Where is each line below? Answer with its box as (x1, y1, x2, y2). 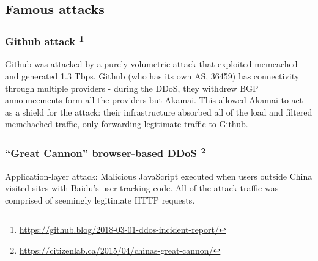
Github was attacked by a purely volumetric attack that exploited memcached (5, 57, 298, 70)
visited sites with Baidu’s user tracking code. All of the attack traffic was (5, 182, 279, 194)
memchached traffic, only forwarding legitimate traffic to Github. (5, 117, 248, 130)
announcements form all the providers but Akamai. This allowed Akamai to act (5, 94, 303, 106)
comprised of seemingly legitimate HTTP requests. (5, 193, 195, 206)
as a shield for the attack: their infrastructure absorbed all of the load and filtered (5, 105, 312, 118)
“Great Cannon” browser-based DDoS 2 (5, 144, 206, 161)
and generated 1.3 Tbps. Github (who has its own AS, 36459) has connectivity (5, 70, 300, 83)
